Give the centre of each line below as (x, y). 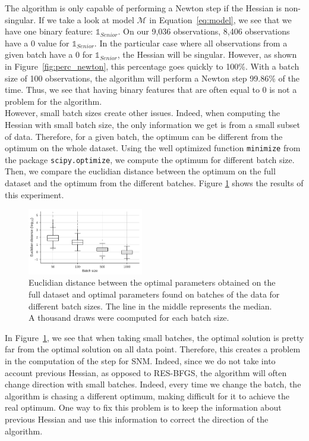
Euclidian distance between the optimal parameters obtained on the (152, 282)
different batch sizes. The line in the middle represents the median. (150, 306)
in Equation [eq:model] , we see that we (220, 19)
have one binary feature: (49, 31)
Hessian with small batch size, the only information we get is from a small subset (152, 124)
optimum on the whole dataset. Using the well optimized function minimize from (153, 148)
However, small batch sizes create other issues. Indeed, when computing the (142, 113)
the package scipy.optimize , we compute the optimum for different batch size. (150, 159)
